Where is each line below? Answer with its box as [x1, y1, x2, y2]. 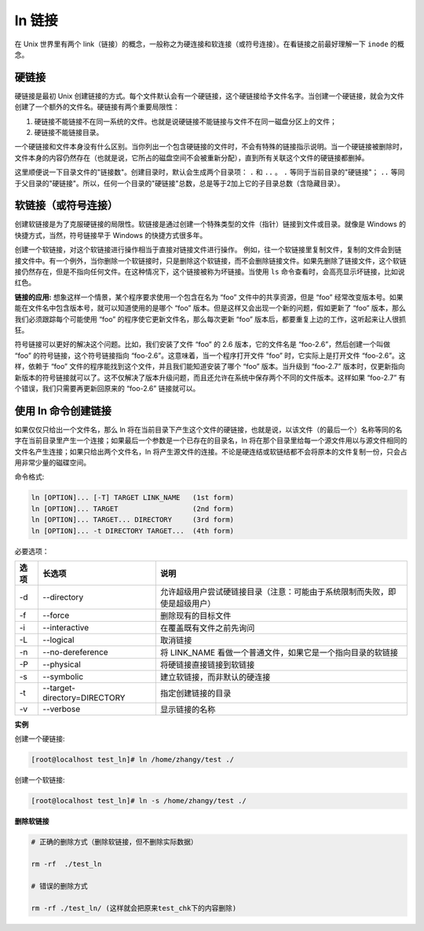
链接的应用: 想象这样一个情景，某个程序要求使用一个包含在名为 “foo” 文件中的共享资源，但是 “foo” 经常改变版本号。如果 [14, 292, 404, 301]
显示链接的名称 [159, 703, 216, 714]
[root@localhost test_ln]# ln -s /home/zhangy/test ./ [31, 797, 247, 805]
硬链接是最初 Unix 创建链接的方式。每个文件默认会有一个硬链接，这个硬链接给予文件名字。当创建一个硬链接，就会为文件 [14, 91, 404, 100]
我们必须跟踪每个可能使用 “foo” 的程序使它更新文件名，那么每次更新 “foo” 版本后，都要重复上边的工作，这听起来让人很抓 [14, 314, 406, 323]
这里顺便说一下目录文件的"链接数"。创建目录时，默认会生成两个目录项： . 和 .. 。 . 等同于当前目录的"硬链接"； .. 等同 [14, 167, 405, 177]
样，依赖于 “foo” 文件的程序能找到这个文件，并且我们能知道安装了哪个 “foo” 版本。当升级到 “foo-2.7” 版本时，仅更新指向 [14, 362, 405, 371]
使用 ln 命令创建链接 [14, 404, 111, 418]
